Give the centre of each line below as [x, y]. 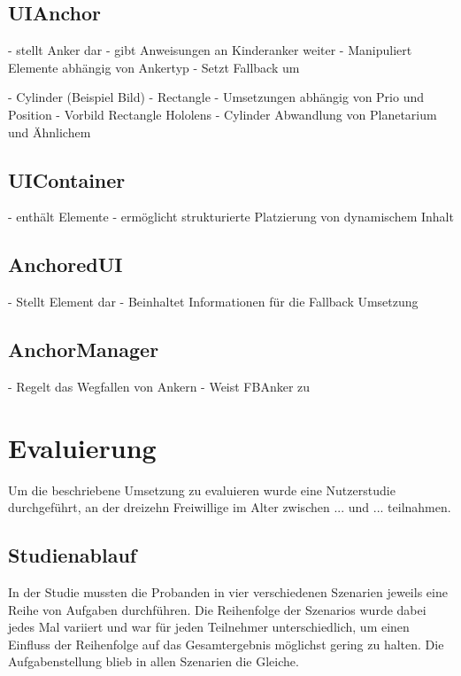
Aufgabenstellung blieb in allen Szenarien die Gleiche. [154, 661]
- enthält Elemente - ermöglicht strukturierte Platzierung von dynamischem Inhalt [231, 217]
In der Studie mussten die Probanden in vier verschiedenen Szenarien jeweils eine [228, 592]
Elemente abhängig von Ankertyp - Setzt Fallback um [154, 67]
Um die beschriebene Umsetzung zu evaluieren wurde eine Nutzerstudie [202, 490]
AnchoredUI [65, 264]
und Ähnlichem [50, 132]
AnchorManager [84, 350]
